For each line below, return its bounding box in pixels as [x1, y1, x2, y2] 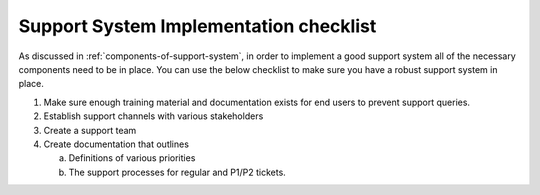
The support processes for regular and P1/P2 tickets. [68, 166, 287, 178]
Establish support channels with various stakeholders [43, 110, 264, 122]
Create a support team [43, 124, 137, 136]
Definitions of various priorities [68, 152, 196, 164]
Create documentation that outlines [43, 138, 190, 150]
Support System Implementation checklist [18, 15, 377, 37]
